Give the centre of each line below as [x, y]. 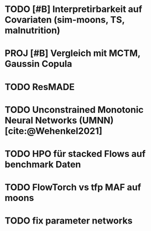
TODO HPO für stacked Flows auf [75, 154]
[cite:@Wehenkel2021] [53, 131]
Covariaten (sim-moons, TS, [65, 20]
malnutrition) [33, 30]
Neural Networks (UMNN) [59, 120]
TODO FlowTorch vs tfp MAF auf [73, 187]
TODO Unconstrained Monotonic [74, 110]
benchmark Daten [43, 164]
